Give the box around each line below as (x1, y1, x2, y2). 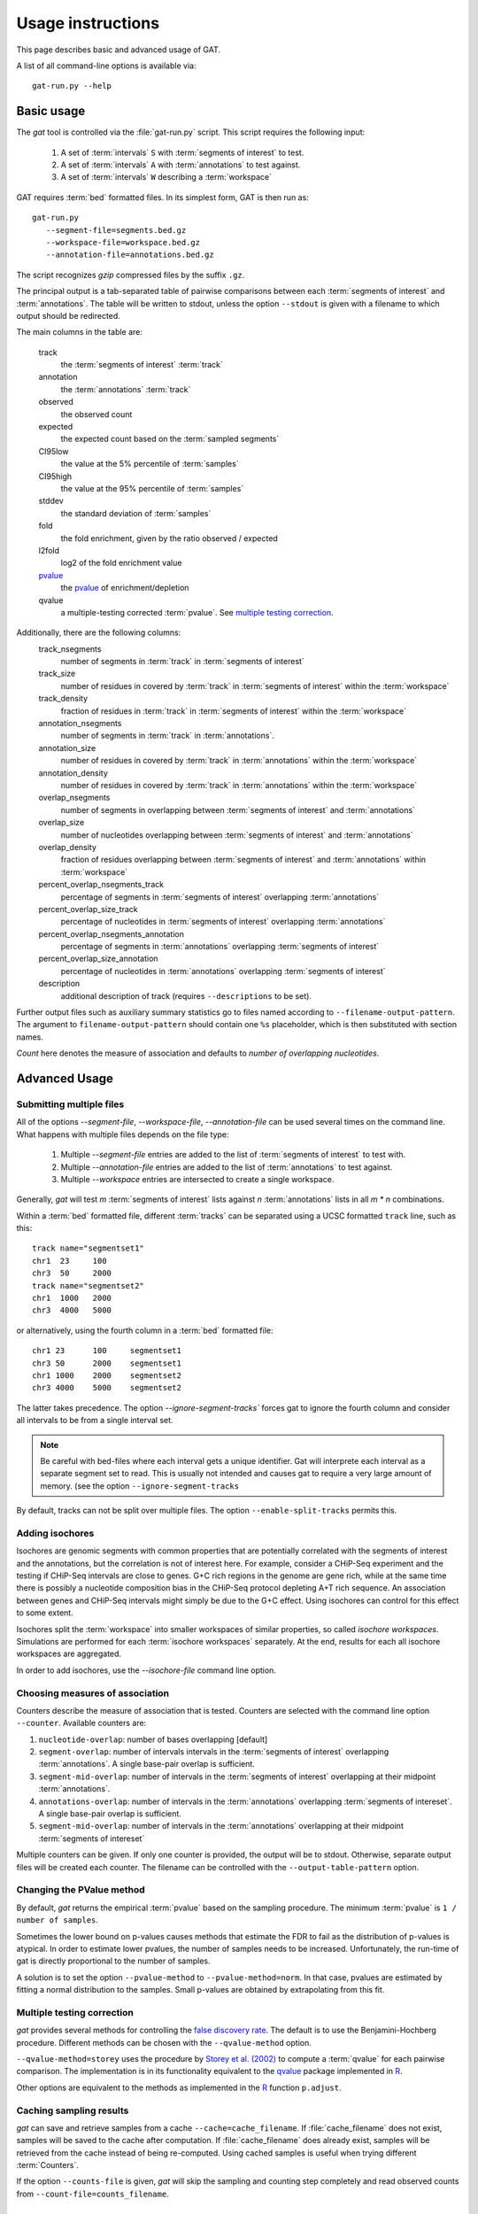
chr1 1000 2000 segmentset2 (32, 1370, 181, 1381)
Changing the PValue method (16, 1884, 145, 1896)
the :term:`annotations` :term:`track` (60, 383, 191, 394)
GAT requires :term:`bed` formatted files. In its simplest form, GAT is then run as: (16, 191, 309, 203)
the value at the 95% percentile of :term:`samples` (60, 484, 244, 493)
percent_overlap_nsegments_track (38, 879, 164, 890)
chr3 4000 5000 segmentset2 (32, 1382, 181, 1393)
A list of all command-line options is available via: (16, 60, 197, 71)
